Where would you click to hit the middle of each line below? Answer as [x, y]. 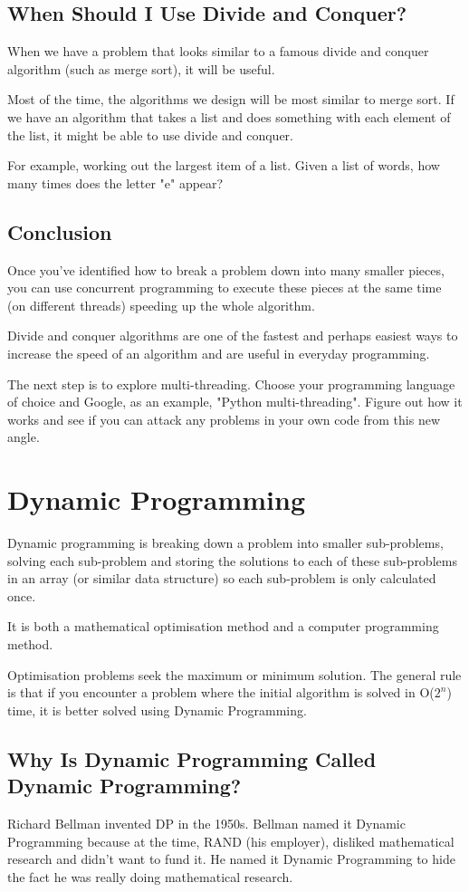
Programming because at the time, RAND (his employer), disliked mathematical [231, 841]
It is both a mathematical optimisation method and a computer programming [223, 626]
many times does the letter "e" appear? [115, 182]
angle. [24, 437]
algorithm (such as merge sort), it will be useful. [141, 68]
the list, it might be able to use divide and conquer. [150, 134]
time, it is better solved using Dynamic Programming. [157, 710]
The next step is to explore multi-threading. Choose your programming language [231, 384]
